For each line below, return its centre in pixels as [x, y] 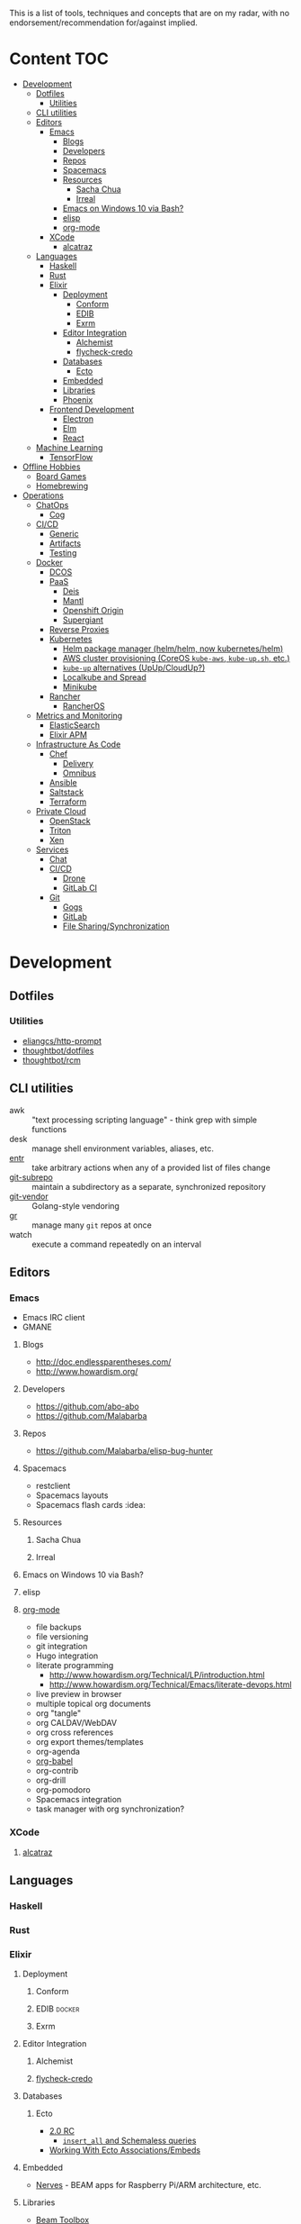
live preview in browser [79, 1694]
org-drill [51, 1780]
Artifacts [65, 543]
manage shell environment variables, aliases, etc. [123, 1148]
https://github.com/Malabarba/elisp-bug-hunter [124, 1451]
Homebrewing [62, 486]
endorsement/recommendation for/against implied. [103, 23]
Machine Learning [69, 447]
